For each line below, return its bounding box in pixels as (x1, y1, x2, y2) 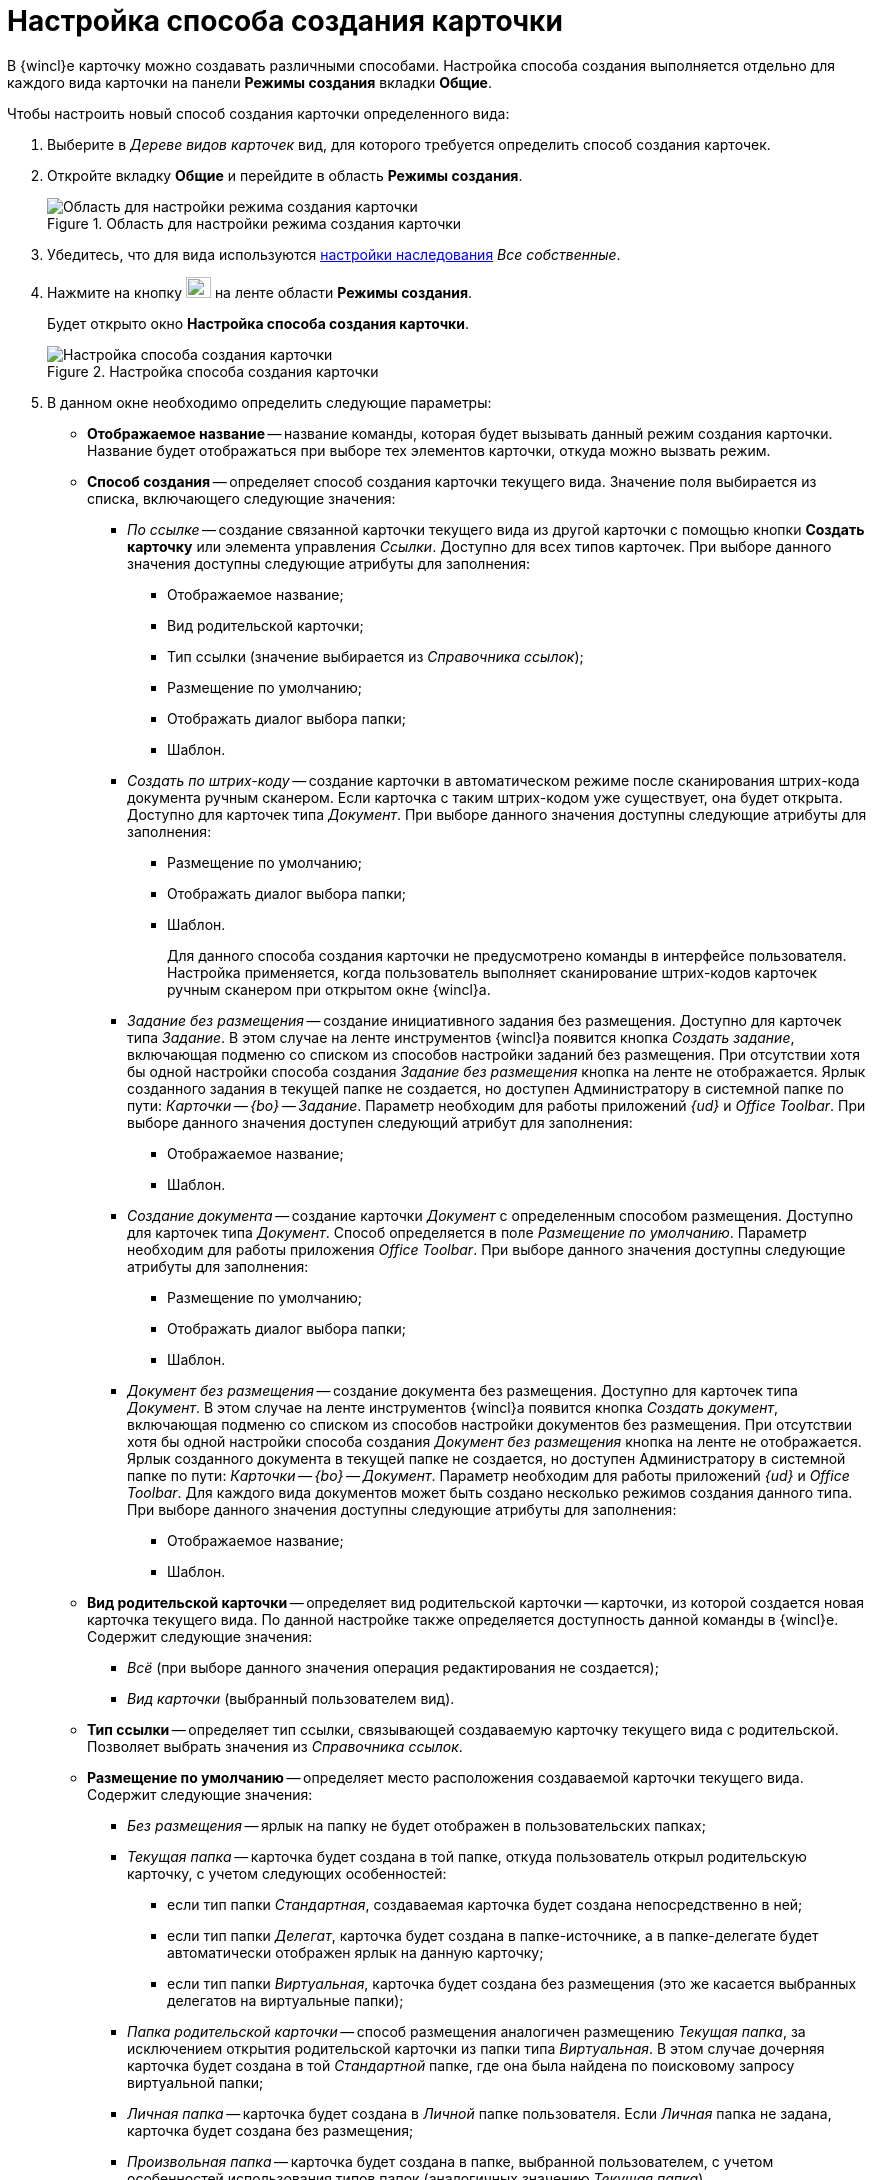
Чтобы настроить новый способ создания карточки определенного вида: (7, 104, 510, 122)
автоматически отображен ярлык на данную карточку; (167, 1943, 544, 1961)
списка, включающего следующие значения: (87, 489, 396, 507)
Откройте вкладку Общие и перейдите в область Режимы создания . (47, 166, 523, 184)
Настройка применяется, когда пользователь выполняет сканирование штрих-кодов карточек (167, 963, 818, 981)
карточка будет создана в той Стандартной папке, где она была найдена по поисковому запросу (127, 2056, 795, 2074)
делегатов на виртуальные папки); (167, 1991, 404, 2009)
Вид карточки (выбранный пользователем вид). (127, 1689, 455, 1707)
